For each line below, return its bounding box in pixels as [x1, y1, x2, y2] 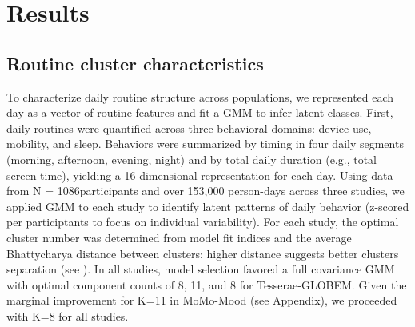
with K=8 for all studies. [6, 307, 129, 324]
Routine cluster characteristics [6, 50, 264, 75]
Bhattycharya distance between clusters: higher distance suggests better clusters [6, 245, 399, 261]
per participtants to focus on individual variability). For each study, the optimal [6, 213, 399, 230]
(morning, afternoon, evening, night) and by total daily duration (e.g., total [6, 150, 377, 167]
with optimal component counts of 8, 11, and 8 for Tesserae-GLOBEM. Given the [6, 276, 407, 293]
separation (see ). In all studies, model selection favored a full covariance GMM [6, 261, 395, 277]
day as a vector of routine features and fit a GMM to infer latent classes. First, [6, 104, 393, 121]
